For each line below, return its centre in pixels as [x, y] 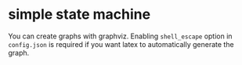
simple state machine [79, 14]
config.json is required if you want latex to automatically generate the [121, 44]
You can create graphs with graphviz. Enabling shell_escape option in [120, 36]
